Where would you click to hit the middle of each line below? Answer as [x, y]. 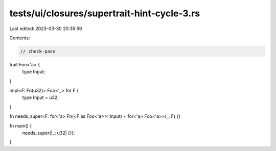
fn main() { [21, 125]
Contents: [20, 38]
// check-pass [38, 51]
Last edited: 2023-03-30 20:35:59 [46, 29]
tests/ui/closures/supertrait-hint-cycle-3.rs [105, 13]
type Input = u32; [40, 97]
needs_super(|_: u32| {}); [49, 133]
